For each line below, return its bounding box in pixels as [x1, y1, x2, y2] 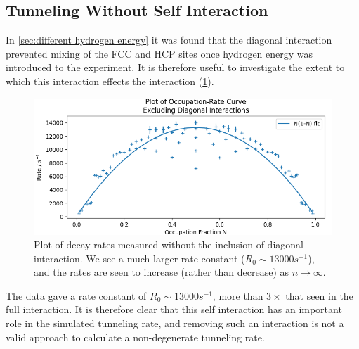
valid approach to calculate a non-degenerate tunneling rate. [6, 329, 265, 344]
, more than [212, 288, 263, 303]
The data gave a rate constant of [6, 288, 147, 303]
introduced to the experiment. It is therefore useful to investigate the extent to [6, 60, 345, 75]
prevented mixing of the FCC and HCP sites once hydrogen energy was [6, 46, 313, 61]
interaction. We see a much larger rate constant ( [34, 250, 245, 265]
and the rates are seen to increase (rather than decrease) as [34, 265, 289, 279]
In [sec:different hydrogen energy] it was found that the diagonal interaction [6, 32, 332, 47]
